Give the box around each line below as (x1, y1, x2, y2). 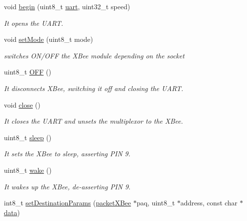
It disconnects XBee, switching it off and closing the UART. (4, 83, 184, 93)
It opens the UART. (4, 18, 63, 28)
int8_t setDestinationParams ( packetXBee (4, 198, 131, 208)
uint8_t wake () (4, 165, 52, 175)
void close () (4, 99, 41, 110)
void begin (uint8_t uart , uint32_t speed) (4, 1, 130, 11)
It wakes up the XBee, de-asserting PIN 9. (4, 181, 131, 191)
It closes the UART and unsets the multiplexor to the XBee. (4, 116, 183, 126)
